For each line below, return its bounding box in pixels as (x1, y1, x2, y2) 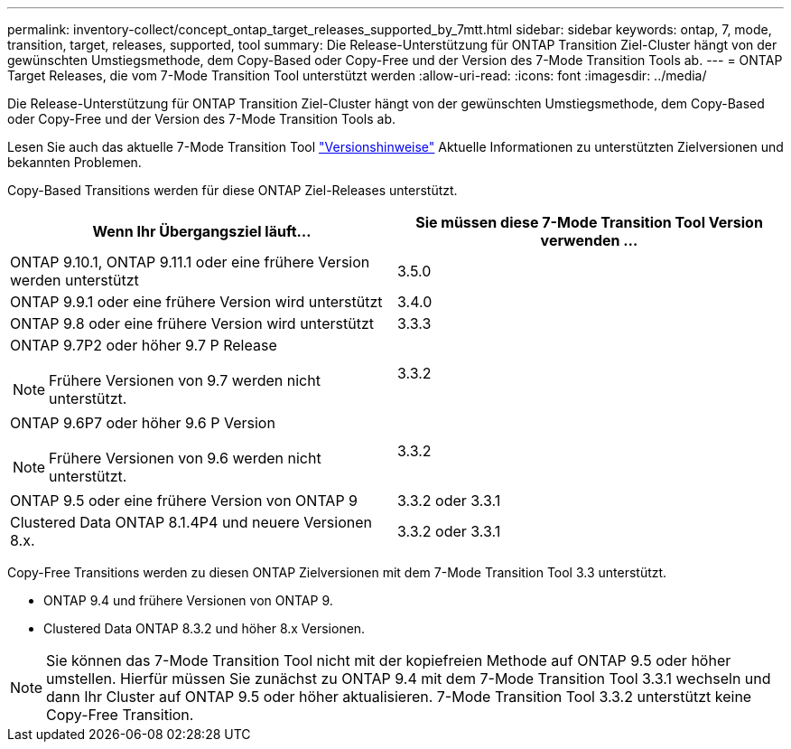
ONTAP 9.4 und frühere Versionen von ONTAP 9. (43, 593, 333, 608)
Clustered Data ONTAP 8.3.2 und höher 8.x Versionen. (43, 621, 366, 636)
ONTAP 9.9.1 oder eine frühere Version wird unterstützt (10, 293, 383, 311)
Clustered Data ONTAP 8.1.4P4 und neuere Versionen (10, 513, 372, 531)
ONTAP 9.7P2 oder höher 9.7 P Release (10, 336, 277, 354)
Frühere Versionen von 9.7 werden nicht (49, 371, 321, 389)
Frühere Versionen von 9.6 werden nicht (49, 449, 321, 467)
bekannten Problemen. (7, 154, 142, 170)
